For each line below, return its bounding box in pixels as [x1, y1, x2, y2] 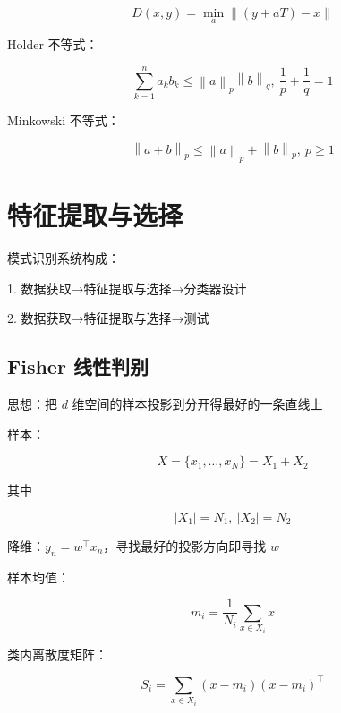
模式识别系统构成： [7, 248, 120, 267]
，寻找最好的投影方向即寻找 [103, 536, 267, 555]
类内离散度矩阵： [7, 644, 107, 663]
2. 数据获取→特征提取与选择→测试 [7, 309, 209, 327]
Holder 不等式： [7, 35, 98, 54]
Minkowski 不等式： [7, 110, 120, 129]
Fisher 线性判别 [7, 352, 149, 380]
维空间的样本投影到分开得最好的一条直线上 [72, 394, 323, 412]
